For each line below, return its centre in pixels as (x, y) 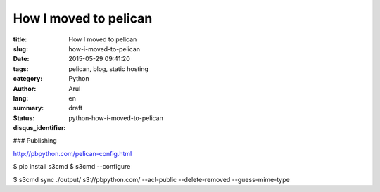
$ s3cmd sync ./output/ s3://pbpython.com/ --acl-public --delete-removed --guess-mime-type (151, 179)
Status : (24, 118)
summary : (28, 108)
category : (28, 79)
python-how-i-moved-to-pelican (116, 118)
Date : (21, 59)
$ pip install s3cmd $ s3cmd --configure (72, 167)
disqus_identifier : (39, 128)
